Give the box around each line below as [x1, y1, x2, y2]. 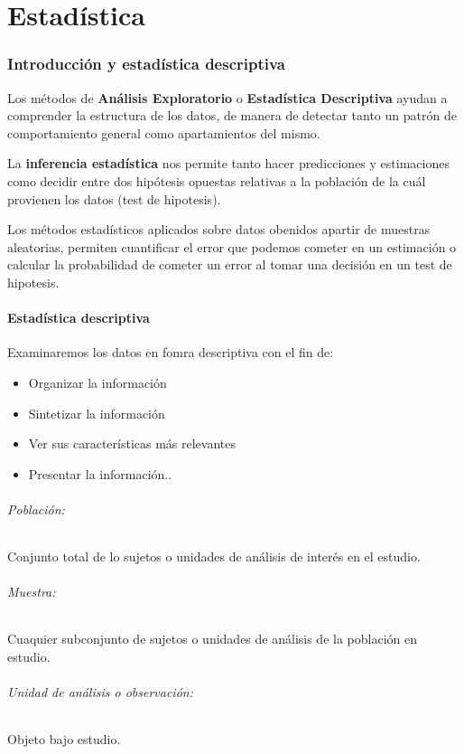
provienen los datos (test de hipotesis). [7, 189, 221, 208]
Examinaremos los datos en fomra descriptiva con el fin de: [7, 343, 334, 362]
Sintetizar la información [28, 403, 165, 422]
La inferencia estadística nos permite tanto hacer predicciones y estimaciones [7, 154, 450, 173]
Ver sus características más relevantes [28, 434, 237, 453]
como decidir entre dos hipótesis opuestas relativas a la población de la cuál [7, 171, 426, 190]
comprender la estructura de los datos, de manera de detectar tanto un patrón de [7, 106, 457, 125]
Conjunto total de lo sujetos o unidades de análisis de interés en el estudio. [7, 547, 421, 566]
